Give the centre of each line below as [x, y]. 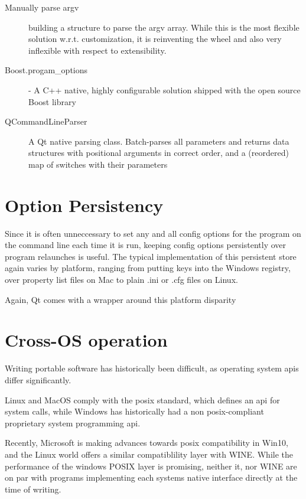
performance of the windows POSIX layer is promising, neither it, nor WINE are [151, 466]
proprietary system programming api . [73, 423]
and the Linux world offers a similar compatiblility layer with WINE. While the [149, 454]
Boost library [52, 101]
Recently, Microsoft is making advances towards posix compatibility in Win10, [147, 443]
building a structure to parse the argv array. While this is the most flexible [164, 27]
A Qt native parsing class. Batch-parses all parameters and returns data [159, 141]
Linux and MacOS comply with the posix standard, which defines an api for [142, 399]
